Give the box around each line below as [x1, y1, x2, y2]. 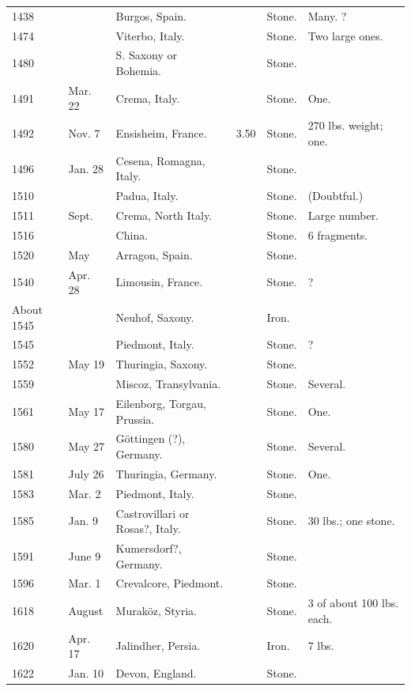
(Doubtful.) [307, 187, 364, 204]
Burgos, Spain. [115, 7, 187, 24]
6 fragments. [307, 226, 368, 243]
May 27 [68, 438, 105, 455]
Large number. [307, 207, 379, 224]
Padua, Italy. [115, 187, 179, 204]
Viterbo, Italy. [115, 27, 185, 43]
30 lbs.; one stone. [307, 512, 395, 529]
